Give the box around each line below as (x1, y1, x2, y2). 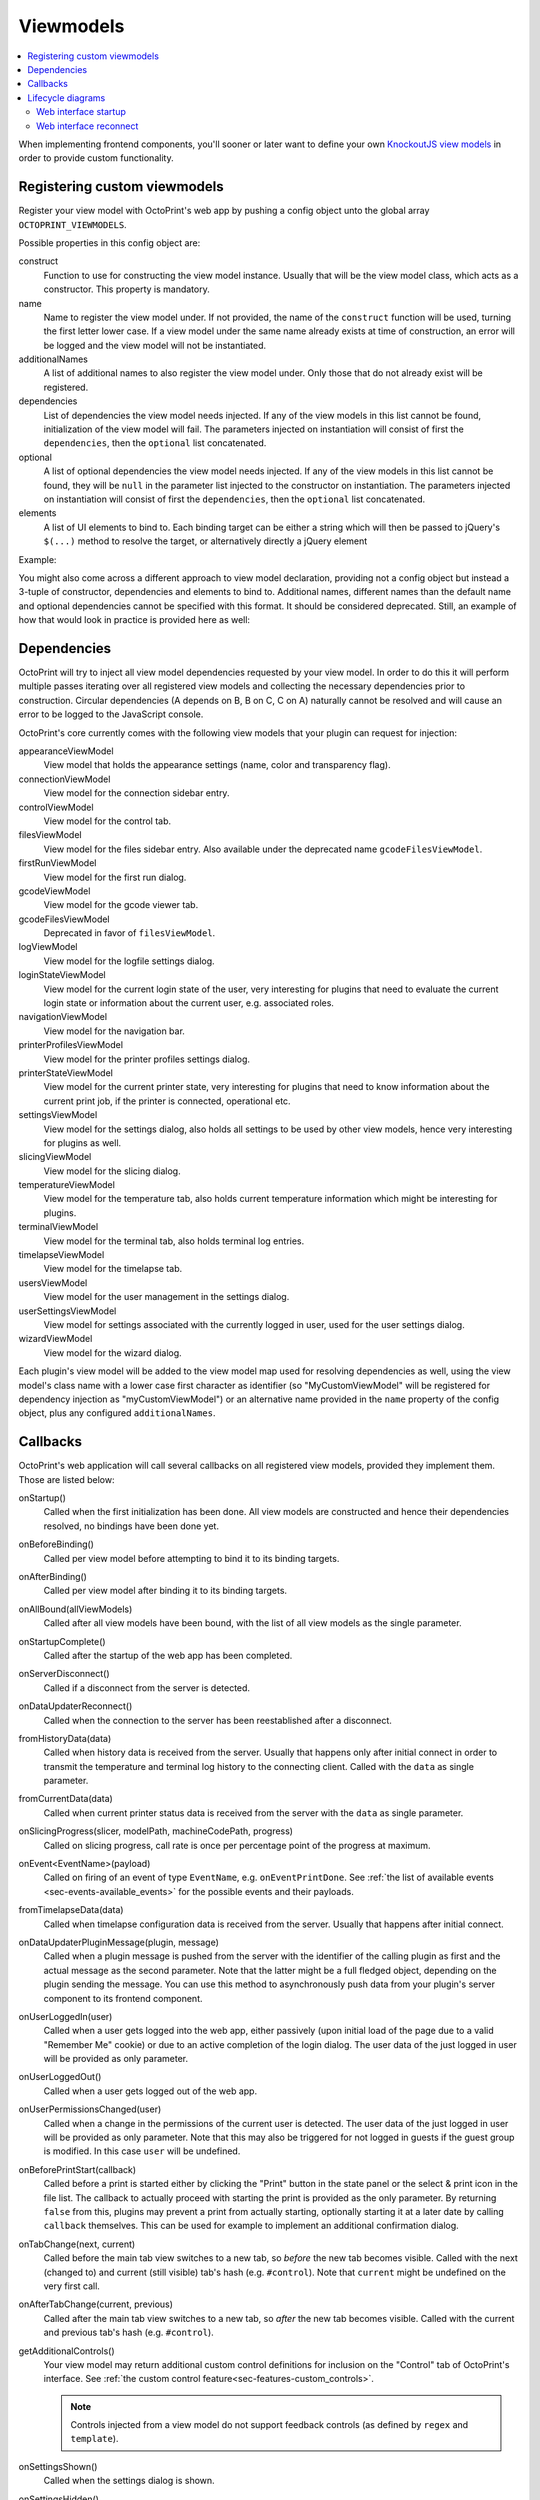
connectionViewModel (18, 773, 111, 785)
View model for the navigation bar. (43, 1025, 185, 1037)
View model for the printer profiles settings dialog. (43, 1053, 250, 1065)
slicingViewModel (18, 1151, 92, 1163)
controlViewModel (18, 801, 94, 813)
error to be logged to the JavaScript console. (18, 708, 204, 720)
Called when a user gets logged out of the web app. (43, 2085, 258, 2097)
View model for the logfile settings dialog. (43, 955, 215, 967)
